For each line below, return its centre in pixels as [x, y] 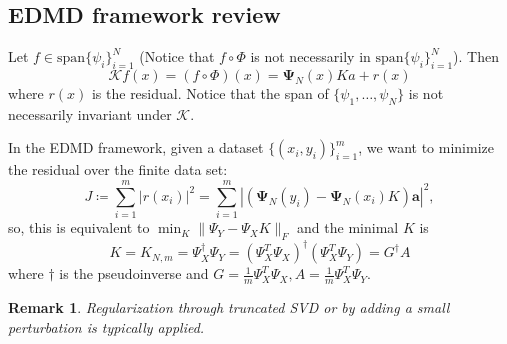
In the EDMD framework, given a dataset [136, 147]
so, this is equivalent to [79, 227]
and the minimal [348, 227]
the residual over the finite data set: [118, 169]
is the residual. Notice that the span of [210, 93]
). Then [476, 56]
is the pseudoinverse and [134, 273]
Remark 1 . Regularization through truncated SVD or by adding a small [229, 307]
